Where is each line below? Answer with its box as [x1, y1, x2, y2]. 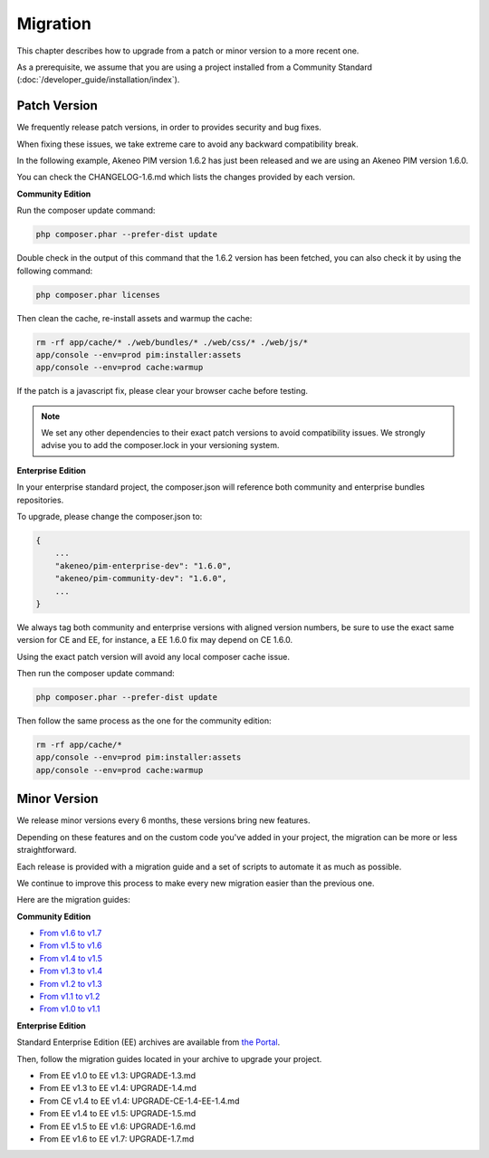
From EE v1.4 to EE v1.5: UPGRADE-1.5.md [39, 1108, 197, 1119]
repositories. [16, 494, 64, 505]
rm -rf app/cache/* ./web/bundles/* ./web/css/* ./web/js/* [35, 337, 309, 348]
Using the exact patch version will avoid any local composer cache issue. [16, 651, 290, 662]
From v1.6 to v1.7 [39, 928, 102, 939]
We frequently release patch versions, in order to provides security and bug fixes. [16, 122, 321, 133]
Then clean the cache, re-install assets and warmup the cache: [16, 312, 253, 323]
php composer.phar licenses [35, 290, 160, 300]
